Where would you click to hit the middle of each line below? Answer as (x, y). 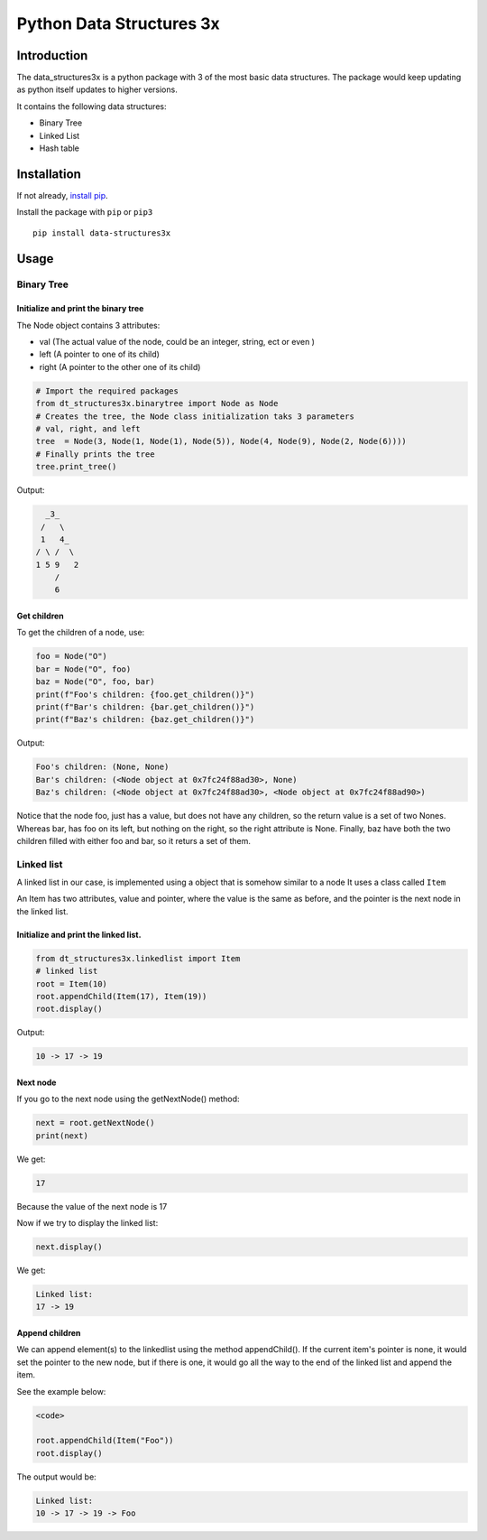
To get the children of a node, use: (81, 633)
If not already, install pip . (62, 195)
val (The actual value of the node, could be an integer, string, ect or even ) (177, 342)
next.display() (69, 1247)
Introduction (52, 56)
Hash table (60, 148)
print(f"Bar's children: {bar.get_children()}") (145, 707)
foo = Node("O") (72, 656)
